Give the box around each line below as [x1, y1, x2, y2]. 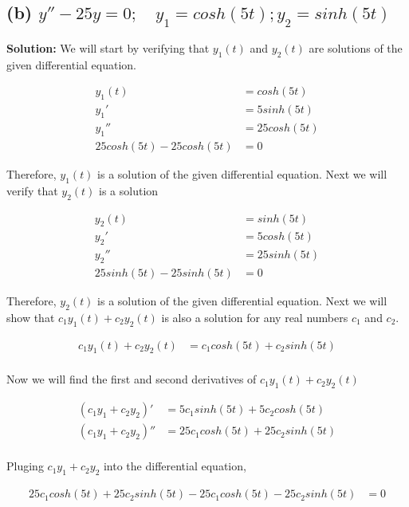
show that [6, 309, 55, 325]
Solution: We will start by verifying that [6, 40, 210, 56]
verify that [6, 182, 58, 198]
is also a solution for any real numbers [161, 309, 348, 325]
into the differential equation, [103, 458, 246, 474]
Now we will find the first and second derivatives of [6, 371, 257, 387]
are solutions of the [309, 40, 403, 56]
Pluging [6, 458, 44, 474]
